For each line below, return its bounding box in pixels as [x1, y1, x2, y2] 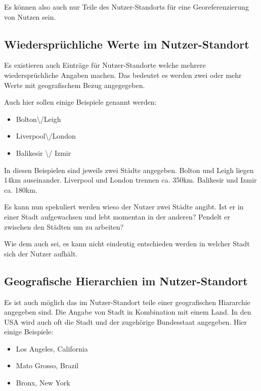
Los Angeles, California [16, 343, 88, 354]
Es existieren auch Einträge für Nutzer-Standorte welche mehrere [4, 60, 206, 70]
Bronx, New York [16, 377, 70, 388]
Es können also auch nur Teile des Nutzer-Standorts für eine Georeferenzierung [4, 2, 249, 12]
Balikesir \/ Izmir [16, 147, 71, 158]
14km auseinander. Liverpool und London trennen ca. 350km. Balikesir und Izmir [4, 175, 257, 185]
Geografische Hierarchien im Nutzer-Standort [4, 273, 248, 288]
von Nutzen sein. [4, 11, 56, 22]
